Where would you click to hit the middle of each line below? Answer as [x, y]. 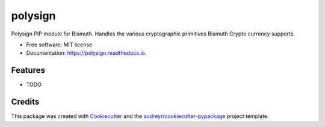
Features [28, 70]
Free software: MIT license [59, 45]
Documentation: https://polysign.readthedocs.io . [86, 53]
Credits [25, 102]
